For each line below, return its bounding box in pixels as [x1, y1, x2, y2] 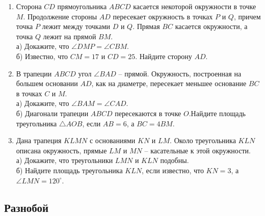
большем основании [16, 78, 78, 89]
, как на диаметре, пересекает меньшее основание [91, 78, 247, 89]
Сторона [16, 1, 42, 11]
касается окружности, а [175, 21, 248, 32]
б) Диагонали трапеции [16, 107, 89, 118]
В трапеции [16, 68, 52, 78]
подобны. [160, 155, 189, 166]
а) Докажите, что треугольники [16, 155, 113, 166]
